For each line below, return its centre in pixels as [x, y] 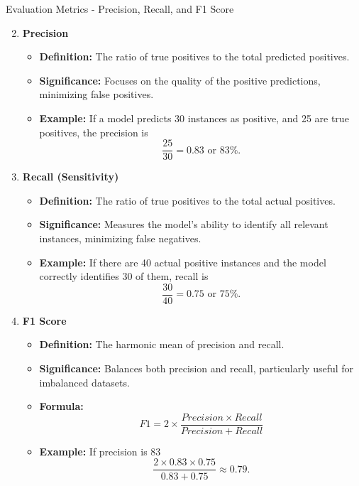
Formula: [61, 406]
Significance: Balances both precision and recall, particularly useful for [197, 368]
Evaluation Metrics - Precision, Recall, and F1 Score [120, 9]
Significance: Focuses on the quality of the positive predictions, [180, 80]
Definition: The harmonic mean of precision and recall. [162, 344]
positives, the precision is [94, 132]
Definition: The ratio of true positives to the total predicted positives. [194, 56]
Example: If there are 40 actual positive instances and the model [183, 262]
